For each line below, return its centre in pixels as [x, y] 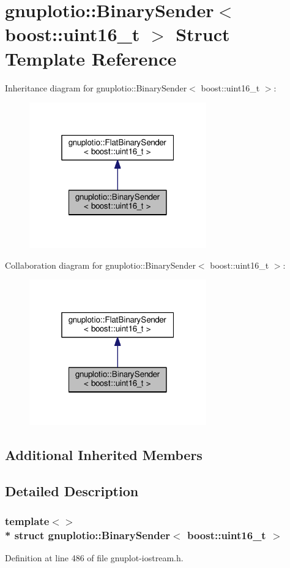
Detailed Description [72, 490]
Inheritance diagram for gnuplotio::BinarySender [96, 87]
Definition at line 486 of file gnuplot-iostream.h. [94, 558]
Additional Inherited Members [104, 455]
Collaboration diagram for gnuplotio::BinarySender [100, 265]
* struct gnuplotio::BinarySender [88, 535]
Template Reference [91, 58]
